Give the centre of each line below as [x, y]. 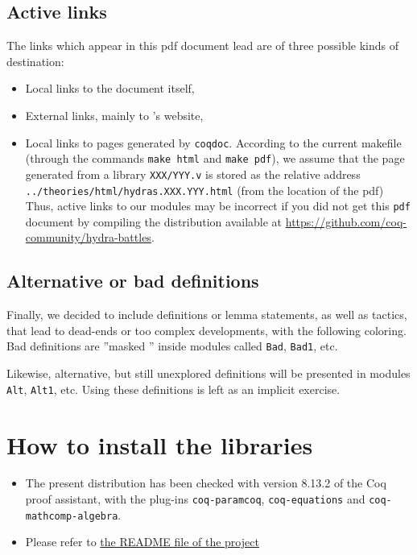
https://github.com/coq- [346, 221]
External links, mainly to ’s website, [114, 115]
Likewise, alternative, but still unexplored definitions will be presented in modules [208, 373]
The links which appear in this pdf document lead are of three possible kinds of [203, 46]
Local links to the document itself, [110, 88]
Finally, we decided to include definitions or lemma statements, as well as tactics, [207, 315]
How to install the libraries [160, 444]
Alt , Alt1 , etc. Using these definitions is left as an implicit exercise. [173, 389]
